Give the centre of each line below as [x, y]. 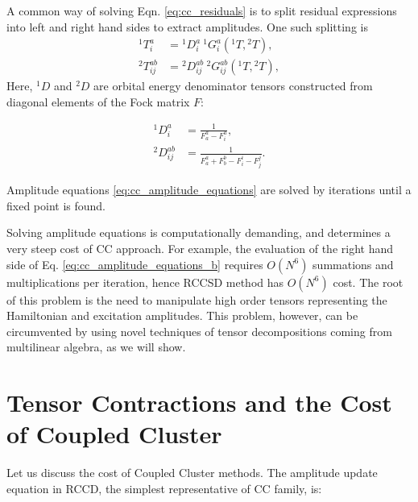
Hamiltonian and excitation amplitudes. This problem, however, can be [182, 315]
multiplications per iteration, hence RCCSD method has [145, 282]
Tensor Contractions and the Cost [199, 402]
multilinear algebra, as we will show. [96, 347]
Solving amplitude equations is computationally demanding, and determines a [199, 232]
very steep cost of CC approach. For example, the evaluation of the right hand [200, 249]
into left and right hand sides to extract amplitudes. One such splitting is [187, 26]
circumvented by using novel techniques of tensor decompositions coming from [199, 331]
